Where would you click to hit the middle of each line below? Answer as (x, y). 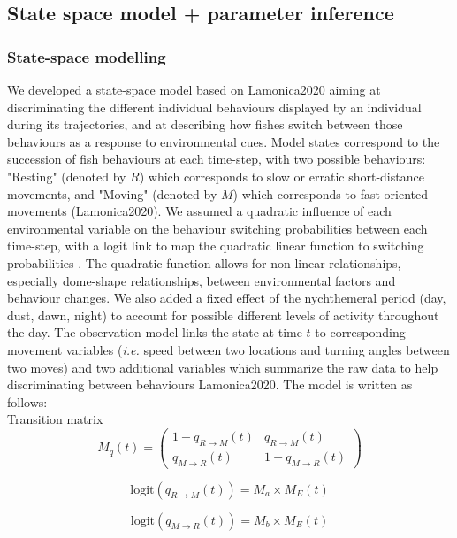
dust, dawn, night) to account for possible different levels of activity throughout (223, 315)
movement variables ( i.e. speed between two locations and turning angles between (228, 349)
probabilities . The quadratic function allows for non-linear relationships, (204, 262)
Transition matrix (55, 419)
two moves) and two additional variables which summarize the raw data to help (223, 367)
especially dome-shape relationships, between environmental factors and (202, 280)
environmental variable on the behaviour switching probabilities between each (217, 228)
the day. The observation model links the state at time (155, 332)
